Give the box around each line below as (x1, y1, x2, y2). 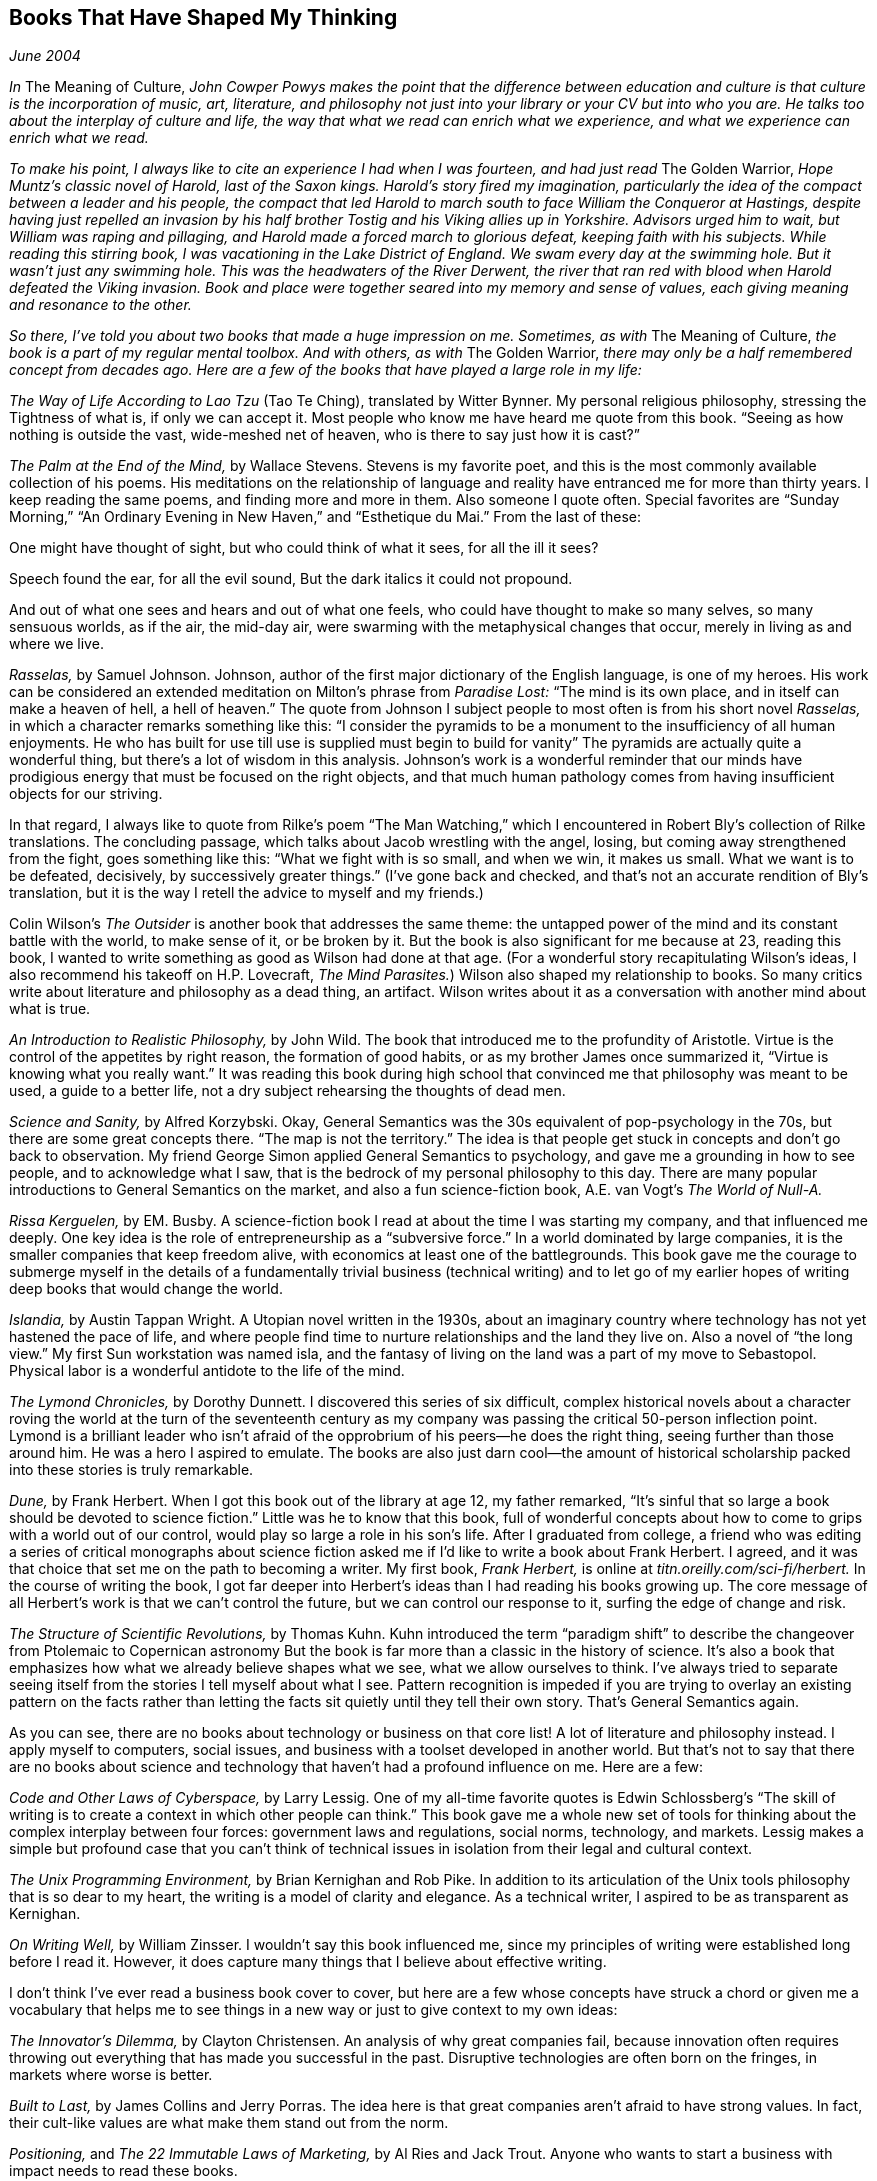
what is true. (9, 1000, 91, 1018)
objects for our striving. (9, 785, 163, 803)
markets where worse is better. (9, 2066, 213, 2084)
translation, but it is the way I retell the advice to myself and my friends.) (9, 884, 484, 902)
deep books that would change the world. (9, 1280, 283, 1298)
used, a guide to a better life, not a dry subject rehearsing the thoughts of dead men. (9, 1082, 566, 1100)
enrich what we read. (9, 129, 149, 147)
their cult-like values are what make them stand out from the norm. (9, 2114, 449, 2132)
